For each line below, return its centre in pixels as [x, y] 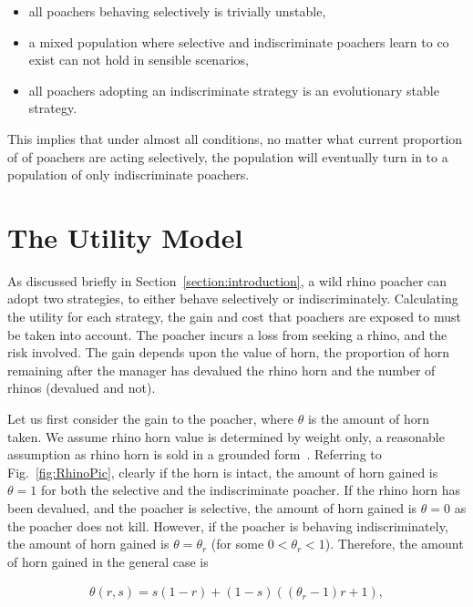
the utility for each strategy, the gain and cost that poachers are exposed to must [234, 317]
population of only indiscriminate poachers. [129, 175]
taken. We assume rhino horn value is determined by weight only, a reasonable [226, 436]
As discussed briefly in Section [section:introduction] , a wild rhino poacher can [227, 280]
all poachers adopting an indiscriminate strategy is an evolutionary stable [234, 90]
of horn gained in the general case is [108, 561]
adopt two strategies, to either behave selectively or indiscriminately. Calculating [233, 298]
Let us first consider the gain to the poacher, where [151, 419]
